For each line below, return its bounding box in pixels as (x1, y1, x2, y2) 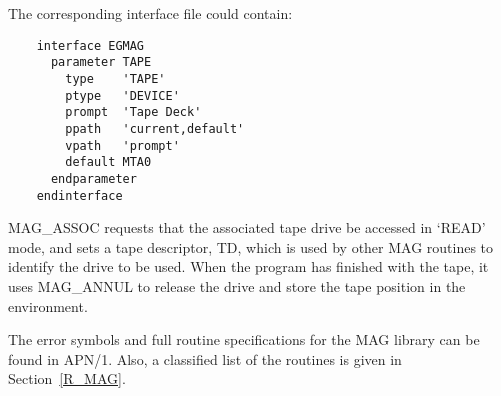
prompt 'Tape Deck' (65, 105, 202, 120)
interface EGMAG (36, 38, 145, 53)
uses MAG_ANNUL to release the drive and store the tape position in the (8, 275, 466, 296)
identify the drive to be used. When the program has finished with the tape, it (8, 256, 489, 277)
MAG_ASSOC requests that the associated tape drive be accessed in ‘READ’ (8, 217, 486, 238)
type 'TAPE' (65, 71, 166, 86)
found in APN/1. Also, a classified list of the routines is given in (8, 348, 402, 369)
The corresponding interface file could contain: (8, 3, 293, 23)
